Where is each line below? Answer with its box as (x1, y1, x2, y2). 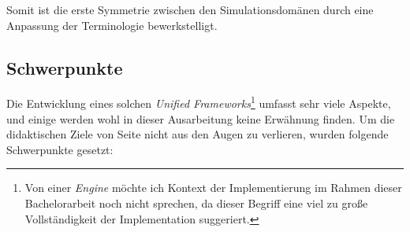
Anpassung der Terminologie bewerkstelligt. (6, 17, 218, 33)
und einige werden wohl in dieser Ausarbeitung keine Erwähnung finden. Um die (6, 110, 395, 127)
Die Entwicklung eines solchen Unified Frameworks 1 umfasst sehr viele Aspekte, (6, 93, 391, 112)
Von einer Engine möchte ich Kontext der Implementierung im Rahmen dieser (24, 179, 402, 196)
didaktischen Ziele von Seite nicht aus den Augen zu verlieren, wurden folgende (6, 126, 389, 142)
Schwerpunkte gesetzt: (6, 141, 114, 157)
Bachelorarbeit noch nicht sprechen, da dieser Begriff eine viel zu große (24, 195, 368, 212)
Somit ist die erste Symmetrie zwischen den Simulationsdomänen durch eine (6, 2, 374, 17)
